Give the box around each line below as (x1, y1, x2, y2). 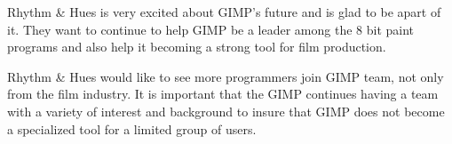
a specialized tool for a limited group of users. (7, 119, 257, 138)
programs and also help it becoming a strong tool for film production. (7, 37, 386, 56)
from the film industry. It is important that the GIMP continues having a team (7, 84, 439, 103)
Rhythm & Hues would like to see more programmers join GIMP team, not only (7, 67, 444, 85)
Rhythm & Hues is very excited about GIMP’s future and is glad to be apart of (7, 3, 441, 20)
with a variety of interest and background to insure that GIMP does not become (7, 101, 445, 120)
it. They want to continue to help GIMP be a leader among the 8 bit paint (7, 20, 415, 38)
